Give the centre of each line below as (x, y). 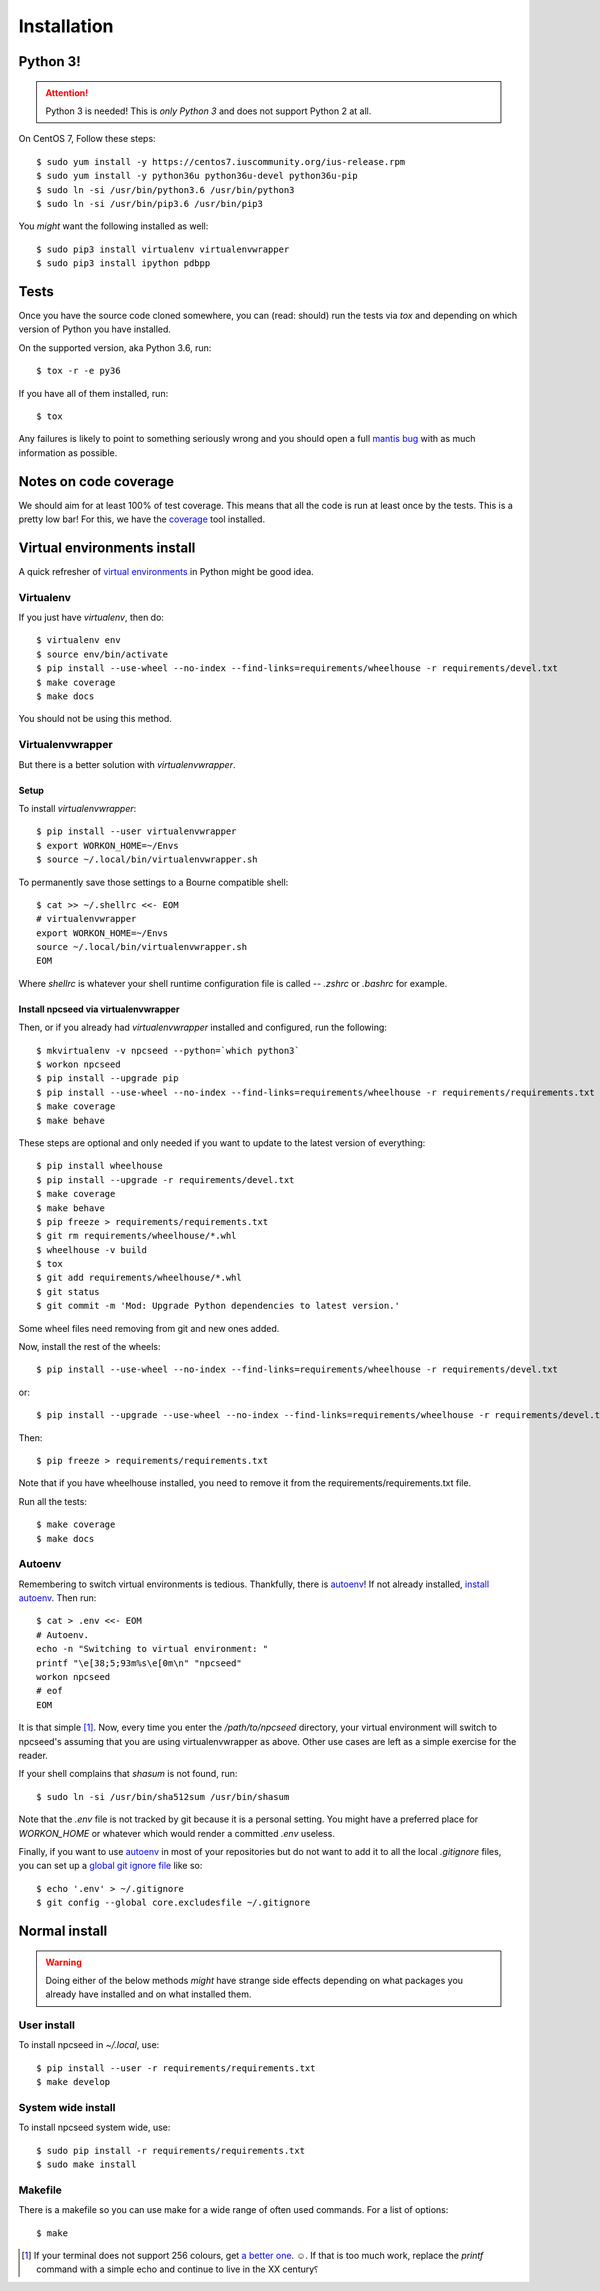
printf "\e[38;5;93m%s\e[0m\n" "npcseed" (139, 1663)
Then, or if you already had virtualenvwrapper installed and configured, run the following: (202, 1027)
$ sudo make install (86, 2164)
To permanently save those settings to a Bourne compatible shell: (153, 882)
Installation (66, 26)
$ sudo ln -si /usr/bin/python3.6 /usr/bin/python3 (165, 189)
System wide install (67, 2107)
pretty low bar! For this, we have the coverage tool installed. (141, 519)
